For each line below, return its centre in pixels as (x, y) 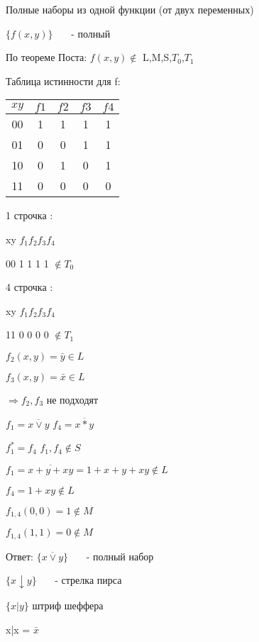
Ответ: (20, 556)
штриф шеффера (68, 605)
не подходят (72, 399)
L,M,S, (158, 57)
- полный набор (120, 556)
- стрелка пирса (88, 580)
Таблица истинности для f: (63, 81)
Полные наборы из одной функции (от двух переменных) (130, 9)
